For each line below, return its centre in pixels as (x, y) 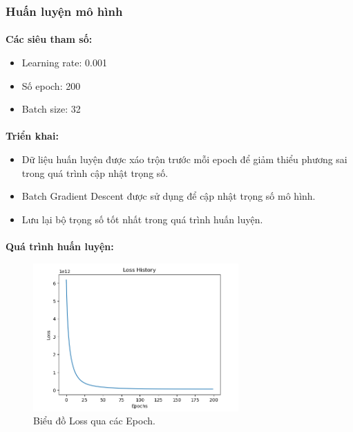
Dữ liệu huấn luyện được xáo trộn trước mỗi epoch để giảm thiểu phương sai (184, 159)
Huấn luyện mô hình (64, 11)
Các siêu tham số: (49, 39)
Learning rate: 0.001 (64, 63)
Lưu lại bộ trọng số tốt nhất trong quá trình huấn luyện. (142, 219)
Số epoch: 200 (51, 85)
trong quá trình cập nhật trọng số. (95, 172)
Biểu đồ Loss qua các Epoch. (94, 421)
